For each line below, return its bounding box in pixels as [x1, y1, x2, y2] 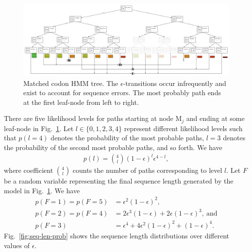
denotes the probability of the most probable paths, [50, 133, 204, 143]
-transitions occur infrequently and [123, 78, 226, 88]
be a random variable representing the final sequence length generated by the [4, 176, 234, 186]
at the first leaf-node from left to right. [23, 97, 139, 107]
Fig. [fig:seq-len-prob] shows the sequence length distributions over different [4, 230, 230, 240]
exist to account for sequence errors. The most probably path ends [23, 87, 221, 98]
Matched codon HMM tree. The [23, 78, 118, 88]
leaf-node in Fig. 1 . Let [4, 123, 74, 133]
